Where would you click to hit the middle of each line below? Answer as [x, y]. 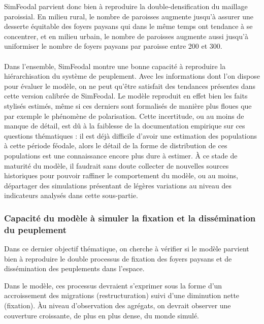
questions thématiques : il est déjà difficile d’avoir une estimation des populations [130, 135]
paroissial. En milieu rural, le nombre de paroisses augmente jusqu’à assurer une [129, 16]
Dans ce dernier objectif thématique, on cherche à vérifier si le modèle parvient [127, 249]
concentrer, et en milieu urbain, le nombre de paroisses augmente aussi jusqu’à [126, 36]
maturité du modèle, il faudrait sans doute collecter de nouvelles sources [117, 165]
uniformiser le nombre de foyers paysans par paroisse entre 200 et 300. [113, 46]
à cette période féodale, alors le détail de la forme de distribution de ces [116, 145]
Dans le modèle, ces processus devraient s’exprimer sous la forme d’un [113, 285]
